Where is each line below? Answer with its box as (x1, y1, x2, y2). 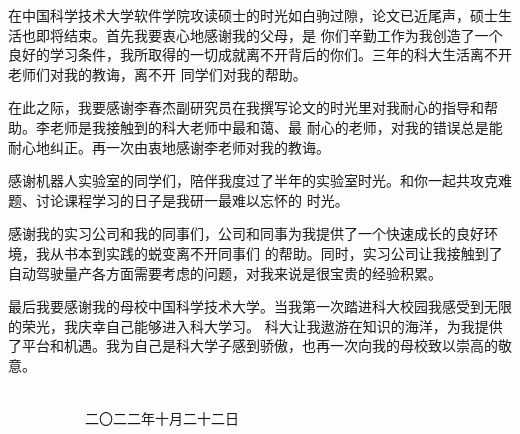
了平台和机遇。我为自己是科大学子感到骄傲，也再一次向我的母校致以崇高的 (8, 335, 498, 356)
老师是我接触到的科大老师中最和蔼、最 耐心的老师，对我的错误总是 (49, 116, 489, 137)
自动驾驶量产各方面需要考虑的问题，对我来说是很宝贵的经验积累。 (8, 262, 442, 283)
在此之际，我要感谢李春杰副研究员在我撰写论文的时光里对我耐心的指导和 (8, 97, 484, 118)
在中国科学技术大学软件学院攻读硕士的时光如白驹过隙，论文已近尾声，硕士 (8, 5, 498, 25)
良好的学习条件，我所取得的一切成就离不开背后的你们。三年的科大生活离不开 (8, 44, 512, 65)
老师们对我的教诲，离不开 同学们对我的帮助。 (8, 63, 307, 84)
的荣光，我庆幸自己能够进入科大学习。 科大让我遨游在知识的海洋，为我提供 (8, 315, 503, 336)
